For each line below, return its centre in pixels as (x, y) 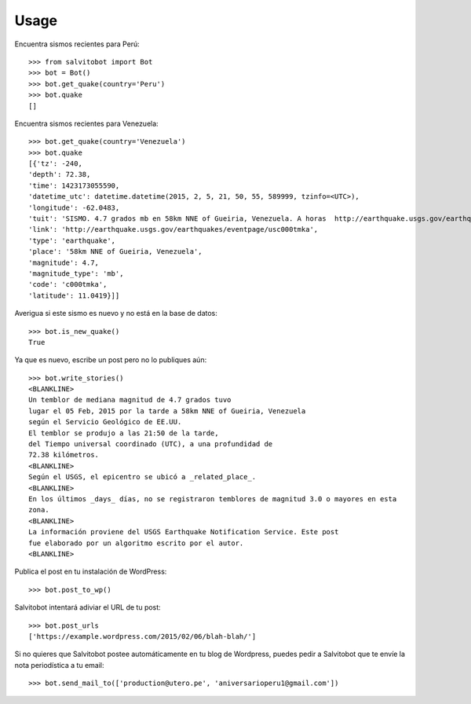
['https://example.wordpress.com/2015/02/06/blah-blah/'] (142, 636)
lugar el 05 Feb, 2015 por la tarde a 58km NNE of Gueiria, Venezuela (167, 411)
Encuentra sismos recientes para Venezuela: (86, 123)
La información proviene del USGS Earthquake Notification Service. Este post (184, 532)
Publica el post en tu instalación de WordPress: (91, 572)
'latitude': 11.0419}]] (74, 295)
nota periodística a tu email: (59, 665)
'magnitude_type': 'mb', (76, 273)
